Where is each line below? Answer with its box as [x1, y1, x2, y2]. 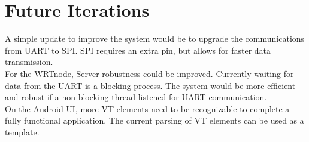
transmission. [5, 55, 53, 68]
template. [5, 125, 40, 138]
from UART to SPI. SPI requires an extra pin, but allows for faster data [5, 44, 271, 56]
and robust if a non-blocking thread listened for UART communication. [5, 91, 267, 103]
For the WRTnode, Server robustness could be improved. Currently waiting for [5, 67, 294, 79]
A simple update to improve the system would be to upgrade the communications [5, 32, 305, 45]
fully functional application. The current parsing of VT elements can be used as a [5, 114, 304, 126]
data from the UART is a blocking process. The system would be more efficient [5, 79, 296, 91]
